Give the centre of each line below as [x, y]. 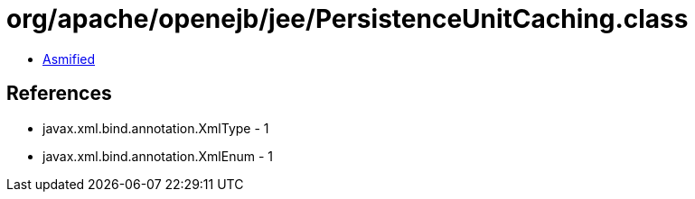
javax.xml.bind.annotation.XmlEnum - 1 [158, 156]
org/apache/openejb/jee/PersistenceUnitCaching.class [347, 19]
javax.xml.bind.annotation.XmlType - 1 [156, 128]
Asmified [69, 59]
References [59, 94]
